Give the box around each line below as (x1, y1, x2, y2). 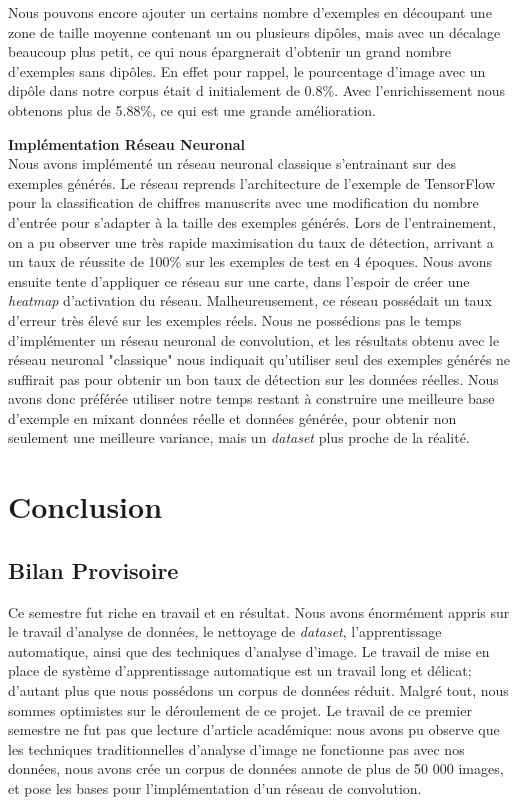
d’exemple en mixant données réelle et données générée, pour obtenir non (8, 407, 457, 428)
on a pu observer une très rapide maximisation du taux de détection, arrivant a (8, 231, 494, 252)
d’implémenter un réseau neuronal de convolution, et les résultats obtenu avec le (8, 329, 500, 350)
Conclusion (8, 486, 163, 527)
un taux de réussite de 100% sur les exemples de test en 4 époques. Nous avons (8, 251, 493, 272)
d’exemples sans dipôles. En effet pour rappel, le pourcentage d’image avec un (8, 60, 486, 81)
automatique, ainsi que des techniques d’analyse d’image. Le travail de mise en (8, 640, 490, 661)
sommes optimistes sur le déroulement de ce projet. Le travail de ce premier (8, 699, 472, 720)
